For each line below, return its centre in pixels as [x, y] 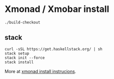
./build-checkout [23, 22]
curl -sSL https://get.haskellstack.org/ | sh [54, 49]
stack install [19, 62]
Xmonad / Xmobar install [57, 9]
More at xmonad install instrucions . [40, 71]
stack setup [17, 53]
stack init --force [25, 58]
